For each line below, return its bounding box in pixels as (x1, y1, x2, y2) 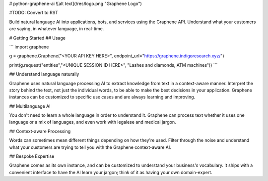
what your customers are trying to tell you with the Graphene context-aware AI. (9, 144, 171, 150)
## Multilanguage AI (9, 103, 51, 109)
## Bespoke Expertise (9, 153, 55, 159)
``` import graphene (9, 44, 49, 49)
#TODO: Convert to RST (9, 10, 59, 16)
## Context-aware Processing (9, 128, 71, 134)
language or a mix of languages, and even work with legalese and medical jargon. (9, 119, 176, 125)
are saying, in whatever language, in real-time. (9, 26, 104, 32)
